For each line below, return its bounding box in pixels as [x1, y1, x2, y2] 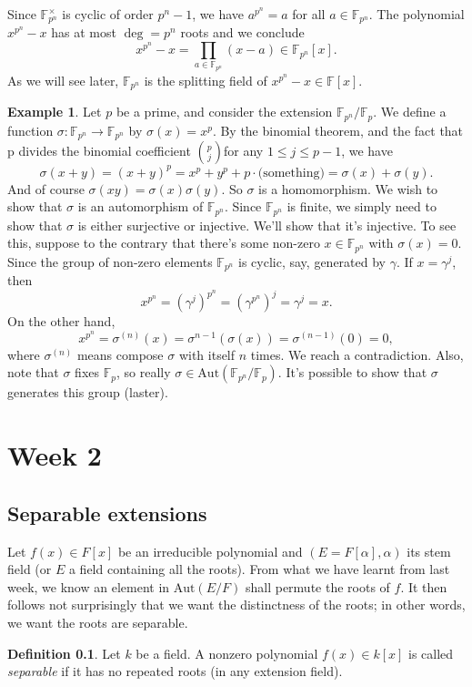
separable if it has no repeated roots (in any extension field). [7, 661, 343, 681]
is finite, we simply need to [286, 197, 437, 216]
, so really [115, 363, 171, 382]
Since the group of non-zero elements [7, 251, 213, 271]
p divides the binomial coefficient [7, 141, 191, 160]
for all [292, 5, 326, 23]
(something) [257, 166, 325, 179]
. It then [400, 577, 447, 596]
